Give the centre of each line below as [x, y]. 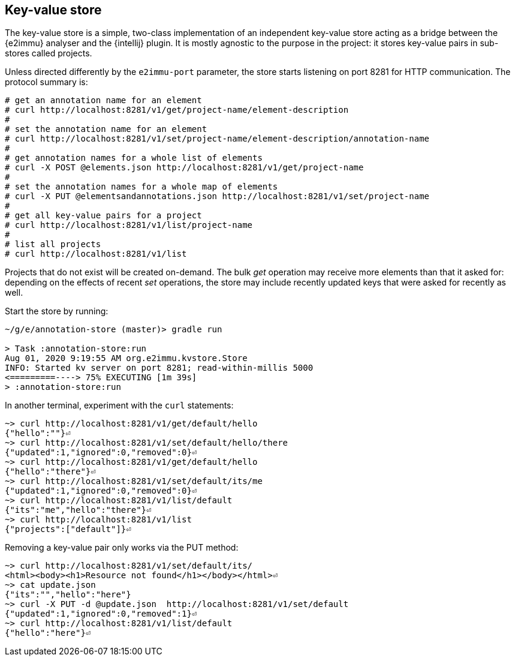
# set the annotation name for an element [106, 129]
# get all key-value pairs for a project [103, 216]
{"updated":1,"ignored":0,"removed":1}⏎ [101, 614]
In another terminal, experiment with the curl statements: [119, 405]
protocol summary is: [46, 82]
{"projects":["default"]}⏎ [68, 529]
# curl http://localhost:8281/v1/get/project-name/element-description [177, 110]
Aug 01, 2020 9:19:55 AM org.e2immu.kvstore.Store [126, 358]
